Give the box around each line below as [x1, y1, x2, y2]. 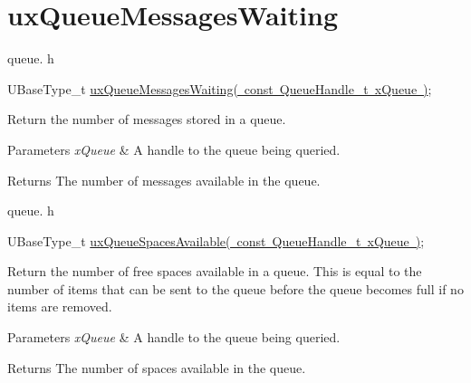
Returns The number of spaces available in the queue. [7, 358, 306, 377]
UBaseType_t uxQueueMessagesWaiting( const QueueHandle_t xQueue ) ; [7, 79, 432, 98]
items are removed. [7, 297, 112, 316]
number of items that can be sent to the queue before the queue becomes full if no [7, 279, 464, 298]
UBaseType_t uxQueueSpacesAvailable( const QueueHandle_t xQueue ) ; [7, 231, 425, 250]
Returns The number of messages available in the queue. [7, 170, 321, 189]
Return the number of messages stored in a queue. [7, 110, 286, 129]
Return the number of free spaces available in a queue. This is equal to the [7, 262, 422, 281]
